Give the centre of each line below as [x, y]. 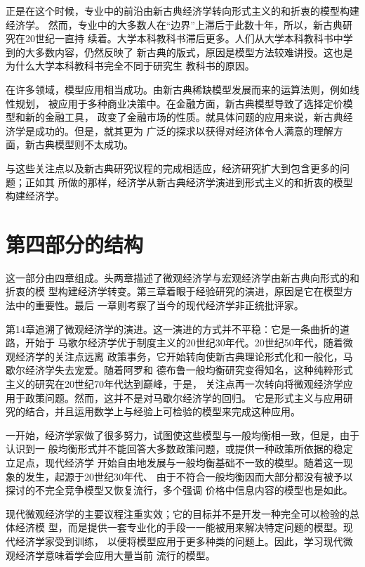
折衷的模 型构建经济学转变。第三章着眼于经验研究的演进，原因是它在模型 [174, 291]
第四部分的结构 [75, 243]
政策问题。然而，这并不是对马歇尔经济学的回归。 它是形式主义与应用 [184, 397]
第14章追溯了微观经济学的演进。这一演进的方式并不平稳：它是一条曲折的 [173, 328]
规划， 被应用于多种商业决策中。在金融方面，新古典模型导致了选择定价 [179, 103]
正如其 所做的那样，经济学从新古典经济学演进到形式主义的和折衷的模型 [189, 182]
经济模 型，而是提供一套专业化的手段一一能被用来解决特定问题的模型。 [179, 527]
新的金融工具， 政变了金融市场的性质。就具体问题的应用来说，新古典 [184, 117]
